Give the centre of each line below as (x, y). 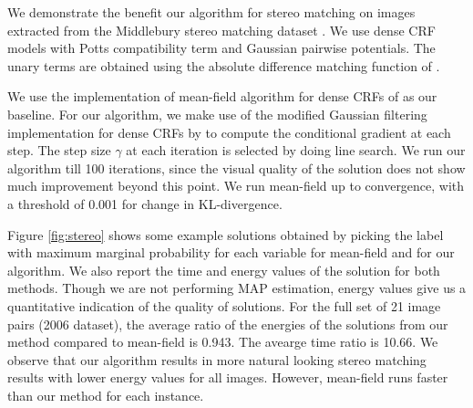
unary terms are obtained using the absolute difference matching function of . (224, 65)
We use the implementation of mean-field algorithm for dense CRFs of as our (222, 96)
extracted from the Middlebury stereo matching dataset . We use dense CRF (221, 30)
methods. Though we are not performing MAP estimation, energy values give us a (237, 288)
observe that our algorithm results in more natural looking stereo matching (217, 359)
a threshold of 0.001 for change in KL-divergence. (145, 203)
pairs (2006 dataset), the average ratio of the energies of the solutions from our (228, 324)
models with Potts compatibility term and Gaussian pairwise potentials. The (221, 48)
